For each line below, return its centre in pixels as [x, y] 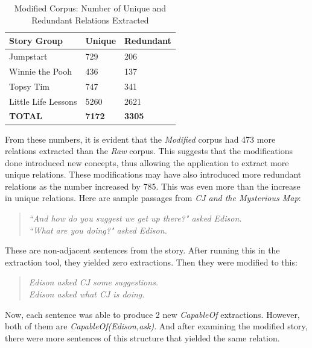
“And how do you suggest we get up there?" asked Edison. [135, 218]
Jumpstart [28, 56]
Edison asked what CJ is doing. [87, 294]
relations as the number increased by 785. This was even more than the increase [153, 186]
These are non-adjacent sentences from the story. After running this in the [142, 250]
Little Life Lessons [43, 101]
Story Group [36, 41]
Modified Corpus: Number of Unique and [90, 8]
